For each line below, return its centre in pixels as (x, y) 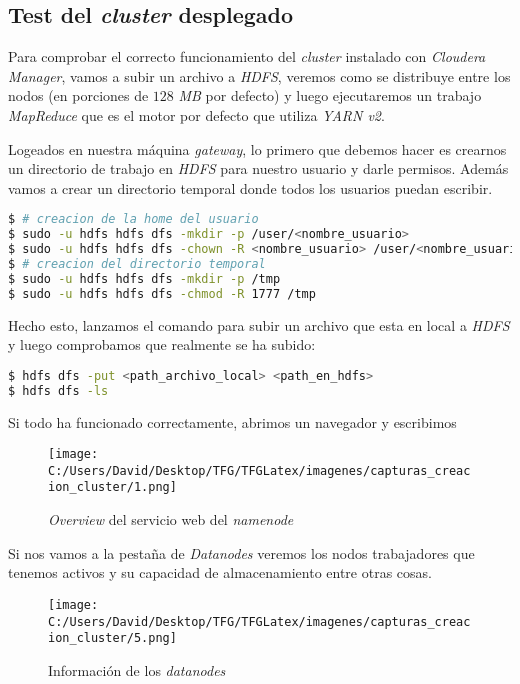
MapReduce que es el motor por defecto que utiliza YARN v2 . (196, 114)
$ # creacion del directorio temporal (137, 263)
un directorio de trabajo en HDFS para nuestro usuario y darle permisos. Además (258, 168)
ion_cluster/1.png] (112, 487)
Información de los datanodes (137, 669)
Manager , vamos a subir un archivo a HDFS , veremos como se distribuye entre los (259, 75)
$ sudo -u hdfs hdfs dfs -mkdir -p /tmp (144, 278)
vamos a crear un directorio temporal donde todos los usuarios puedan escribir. (250, 187)
